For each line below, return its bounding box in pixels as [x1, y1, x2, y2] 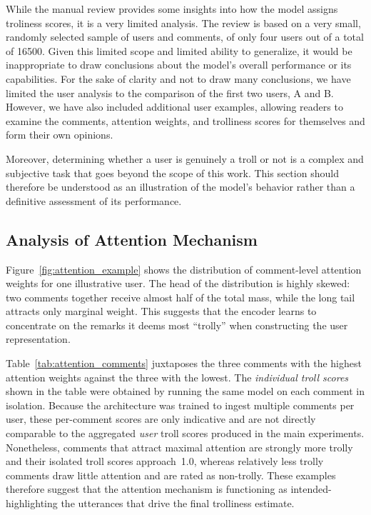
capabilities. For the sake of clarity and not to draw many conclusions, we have [6, 71, 351, 86]
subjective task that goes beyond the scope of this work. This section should [6, 165, 339, 180]
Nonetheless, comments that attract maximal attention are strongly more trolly [6, 439, 353, 454]
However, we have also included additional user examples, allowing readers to [6, 99, 343, 114]
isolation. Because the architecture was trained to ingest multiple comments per [6, 397, 355, 412]
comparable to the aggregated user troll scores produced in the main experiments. [6, 426, 365, 441]
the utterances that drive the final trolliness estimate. [61, 496, 295, 511]
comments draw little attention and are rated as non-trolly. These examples [6, 467, 336, 482]
